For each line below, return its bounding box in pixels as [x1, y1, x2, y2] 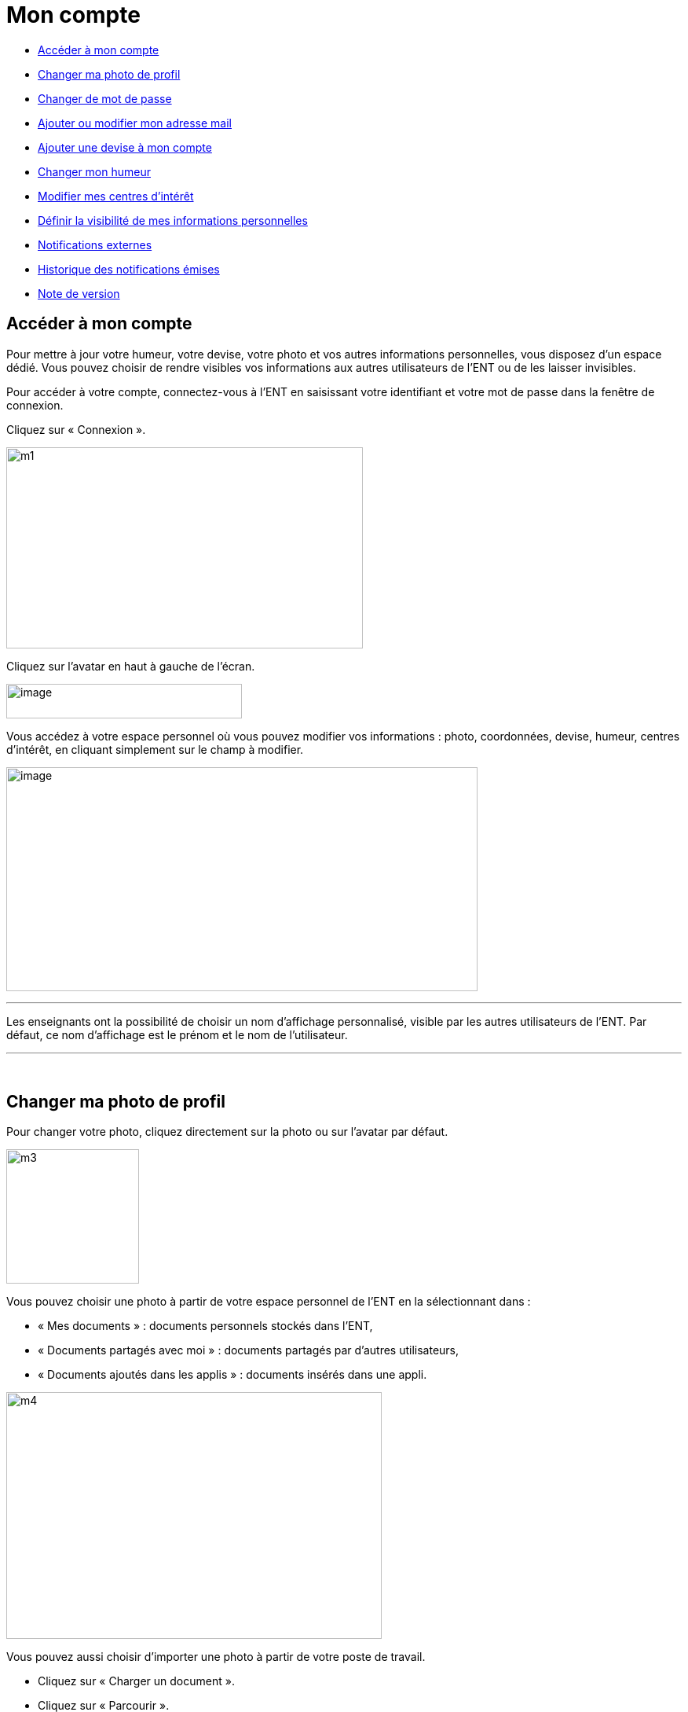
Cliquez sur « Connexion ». [6, 422, 146, 436]
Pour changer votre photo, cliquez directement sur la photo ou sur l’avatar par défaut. [6, 1125, 448, 1139]
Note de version [38, 286, 120, 300]
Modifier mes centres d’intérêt [38, 189, 194, 203]
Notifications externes [38, 237, 152, 252]
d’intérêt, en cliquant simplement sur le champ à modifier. [6, 742, 304, 756]
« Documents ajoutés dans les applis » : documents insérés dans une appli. [38, 1368, 427, 1382]
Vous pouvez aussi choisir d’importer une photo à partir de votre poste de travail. [6, 1650, 426, 1664]
